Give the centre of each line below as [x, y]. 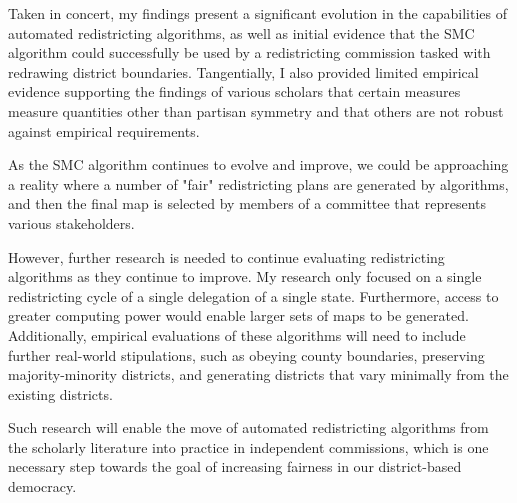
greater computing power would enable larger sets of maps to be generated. [238, 315]
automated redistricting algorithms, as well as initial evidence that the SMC [241, 32]
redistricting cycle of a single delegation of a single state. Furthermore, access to [253, 295]
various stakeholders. [71, 222]
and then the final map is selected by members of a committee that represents [247, 203]
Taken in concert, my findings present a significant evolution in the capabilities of [257, 13]
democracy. [42, 486]
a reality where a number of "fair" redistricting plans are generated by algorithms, [258, 183]
